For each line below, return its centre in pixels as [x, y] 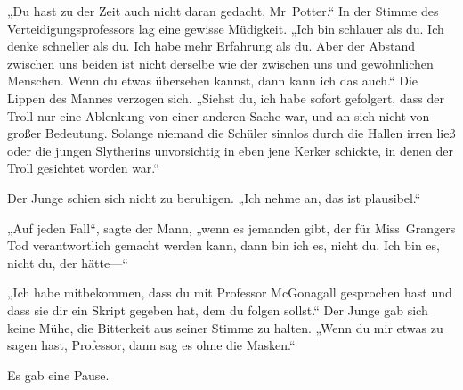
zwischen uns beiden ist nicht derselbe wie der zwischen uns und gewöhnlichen [220, 63]
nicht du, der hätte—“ [68, 262]
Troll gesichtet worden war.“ [83, 168]
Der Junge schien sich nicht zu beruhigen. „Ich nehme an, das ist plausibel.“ [214, 197]
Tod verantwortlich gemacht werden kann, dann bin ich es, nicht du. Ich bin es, [223, 245]
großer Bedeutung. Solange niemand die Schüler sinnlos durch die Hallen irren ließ [231, 133]
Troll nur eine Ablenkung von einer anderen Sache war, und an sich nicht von [219, 115]
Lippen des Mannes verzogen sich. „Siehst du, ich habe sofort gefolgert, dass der [226, 97]
